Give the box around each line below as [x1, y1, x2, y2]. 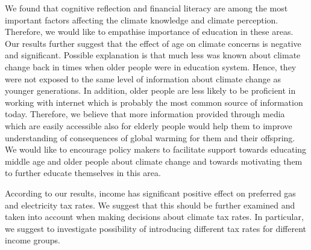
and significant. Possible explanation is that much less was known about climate [5, 49, 301, 61]
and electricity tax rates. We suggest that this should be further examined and [5, 198, 295, 211]
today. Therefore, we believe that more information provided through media [5, 108, 285, 120]
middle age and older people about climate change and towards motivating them [5, 154, 303, 167]
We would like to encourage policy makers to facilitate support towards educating [5, 143, 307, 156]
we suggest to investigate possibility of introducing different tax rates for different [5, 222, 306, 234]
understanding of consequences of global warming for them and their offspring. [5, 131, 295, 144]
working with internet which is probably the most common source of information [5, 96, 303, 108]
